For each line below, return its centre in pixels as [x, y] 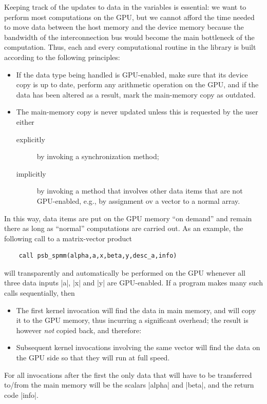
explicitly [31, 139]
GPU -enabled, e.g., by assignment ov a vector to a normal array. [138, 200]
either [25, 121]
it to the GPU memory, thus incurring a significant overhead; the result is [132, 320]
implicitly [31, 173]
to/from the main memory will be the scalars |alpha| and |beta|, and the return [129, 385]
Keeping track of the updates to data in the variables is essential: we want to [125, 7]
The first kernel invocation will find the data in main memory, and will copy [136, 310]
